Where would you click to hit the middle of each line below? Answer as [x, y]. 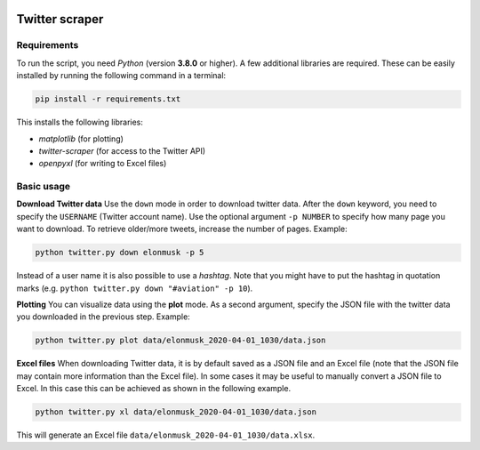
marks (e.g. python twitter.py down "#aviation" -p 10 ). [135, 288]
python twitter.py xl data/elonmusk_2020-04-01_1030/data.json [176, 412]
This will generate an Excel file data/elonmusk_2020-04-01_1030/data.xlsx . [166, 435]
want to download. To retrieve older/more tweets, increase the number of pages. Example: [182, 229]
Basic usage [44, 187]
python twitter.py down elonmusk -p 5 [120, 253]
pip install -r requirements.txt [108, 99]
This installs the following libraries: [80, 122]
